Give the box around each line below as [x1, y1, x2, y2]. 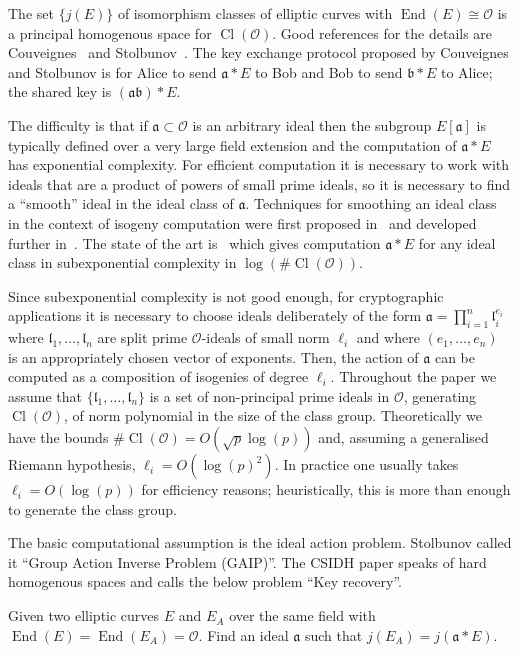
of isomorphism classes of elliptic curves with [117, 3, 393, 23]
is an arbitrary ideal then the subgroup [192, 114, 432, 135]
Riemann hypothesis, [8, 454, 136, 475]
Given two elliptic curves [8, 605, 160, 626]
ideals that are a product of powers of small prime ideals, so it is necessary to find [8, 173, 511, 194]
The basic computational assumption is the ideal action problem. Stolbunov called [8, 532, 512, 553]
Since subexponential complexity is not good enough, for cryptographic [8, 285, 444, 306]
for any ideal [418, 232, 496, 253]
